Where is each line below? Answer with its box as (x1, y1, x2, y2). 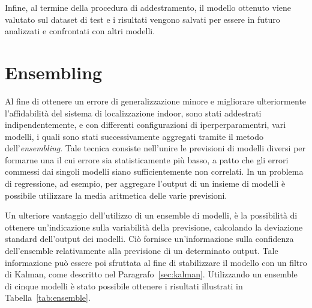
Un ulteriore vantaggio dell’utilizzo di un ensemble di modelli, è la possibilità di (5, 209, 298, 222)
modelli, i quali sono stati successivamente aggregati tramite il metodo (5, 130, 263, 142)
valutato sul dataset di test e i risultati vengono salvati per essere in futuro (5, 13, 280, 25)
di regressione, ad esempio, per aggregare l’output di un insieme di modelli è (5, 177, 286, 190)
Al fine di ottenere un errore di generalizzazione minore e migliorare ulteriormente (5, 94, 307, 107)
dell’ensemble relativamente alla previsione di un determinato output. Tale (5, 244, 278, 257)
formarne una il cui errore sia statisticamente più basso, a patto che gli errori (5, 153, 289, 166)
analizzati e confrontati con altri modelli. (5, 25, 155, 37)
